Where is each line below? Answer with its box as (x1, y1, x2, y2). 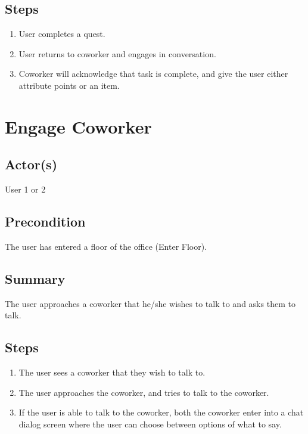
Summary (5, 269, 66, 287)
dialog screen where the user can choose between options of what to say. (18, 417, 282, 430)
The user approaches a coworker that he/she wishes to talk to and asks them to (5, 297, 295, 309)
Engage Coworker (5, 114, 152, 138)
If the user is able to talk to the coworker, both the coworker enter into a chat (18, 406, 304, 418)
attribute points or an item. (18, 79, 120, 91)
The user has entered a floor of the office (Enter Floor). (5, 240, 207, 252)
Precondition (5, 212, 86, 231)
